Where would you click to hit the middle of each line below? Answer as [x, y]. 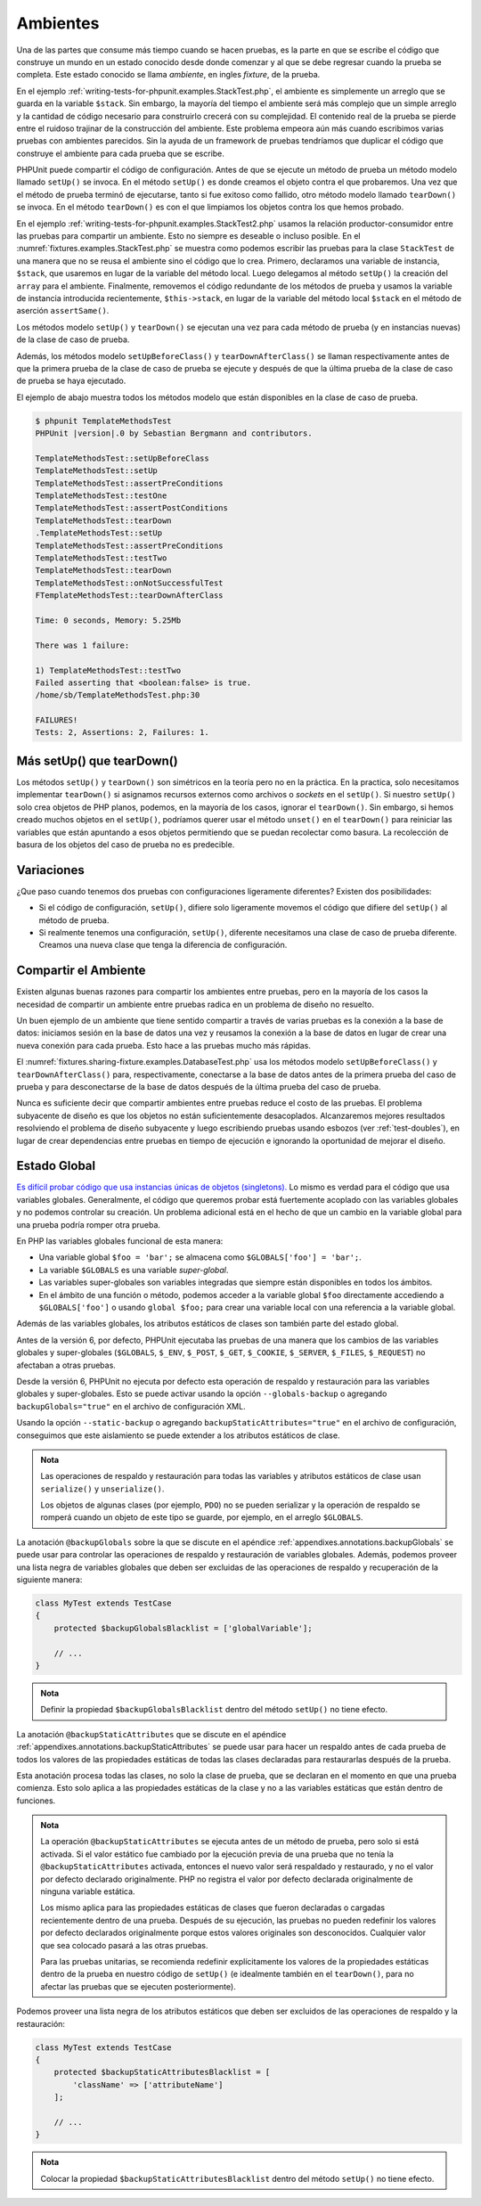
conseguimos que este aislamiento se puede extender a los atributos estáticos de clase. [178, 1435]
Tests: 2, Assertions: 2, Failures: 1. [122, 732]
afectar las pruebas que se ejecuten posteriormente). [138, 1986]
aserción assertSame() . [63, 311]
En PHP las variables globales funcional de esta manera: [120, 1241]
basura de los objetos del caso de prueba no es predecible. [126, 844]
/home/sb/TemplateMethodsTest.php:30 [118, 695]
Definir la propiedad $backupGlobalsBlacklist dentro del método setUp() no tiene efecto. [214, 1710]
